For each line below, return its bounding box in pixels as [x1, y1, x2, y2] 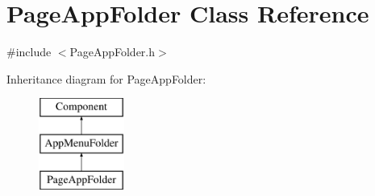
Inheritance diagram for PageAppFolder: [6, 70, 206, 87]
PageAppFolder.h [69, 43, 156, 60]
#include [6, 43, 52, 60]
